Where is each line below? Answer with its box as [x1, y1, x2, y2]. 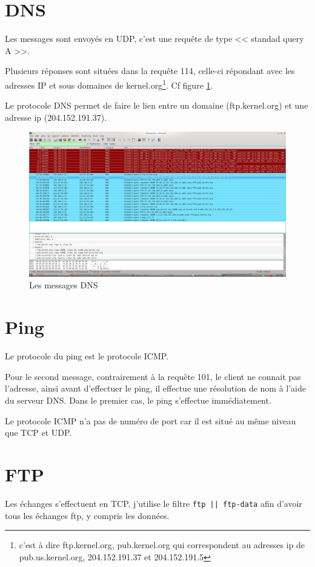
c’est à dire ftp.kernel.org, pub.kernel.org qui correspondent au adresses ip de [19, 538, 305, 551]
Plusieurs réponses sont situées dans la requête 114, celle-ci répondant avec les [5, 64, 295, 77]
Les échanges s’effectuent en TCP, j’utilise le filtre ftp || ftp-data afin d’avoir [5, 497, 302, 509]
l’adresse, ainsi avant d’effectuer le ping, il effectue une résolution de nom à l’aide [5, 382, 306, 395]
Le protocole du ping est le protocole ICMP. [5, 350, 169, 362]
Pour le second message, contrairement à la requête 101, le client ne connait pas [5, 370, 301, 382]
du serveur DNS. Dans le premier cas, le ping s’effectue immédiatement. [5, 393, 271, 406]
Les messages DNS [29, 279, 98, 291]
